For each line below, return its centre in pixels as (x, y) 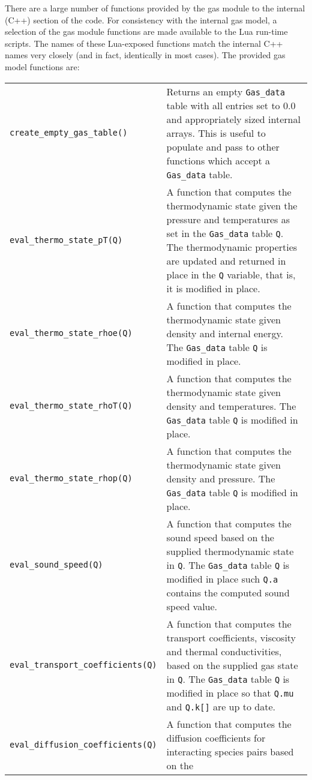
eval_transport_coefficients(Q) (83, 665)
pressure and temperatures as (228, 219)
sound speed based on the (220, 537)
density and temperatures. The (231, 406)
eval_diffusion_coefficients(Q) (83, 744)
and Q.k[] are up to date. (221, 706)
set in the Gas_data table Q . (225, 233)
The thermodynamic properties (232, 247)
